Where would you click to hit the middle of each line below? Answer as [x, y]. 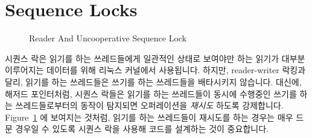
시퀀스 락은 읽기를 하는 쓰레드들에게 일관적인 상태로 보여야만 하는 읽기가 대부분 [155, 58]
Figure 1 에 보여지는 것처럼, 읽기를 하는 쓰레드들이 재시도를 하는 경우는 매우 [149, 117]
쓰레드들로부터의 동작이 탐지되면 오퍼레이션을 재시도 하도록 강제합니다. [149, 105]
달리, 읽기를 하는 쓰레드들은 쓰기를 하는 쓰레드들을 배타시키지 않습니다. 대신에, [153, 81]
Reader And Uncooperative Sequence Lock [108, 38]
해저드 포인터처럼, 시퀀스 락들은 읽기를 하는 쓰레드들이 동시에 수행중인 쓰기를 [151, 93]
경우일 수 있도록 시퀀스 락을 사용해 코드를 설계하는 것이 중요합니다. [142, 129]
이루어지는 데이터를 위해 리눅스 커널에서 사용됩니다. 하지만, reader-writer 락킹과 [155, 70]
